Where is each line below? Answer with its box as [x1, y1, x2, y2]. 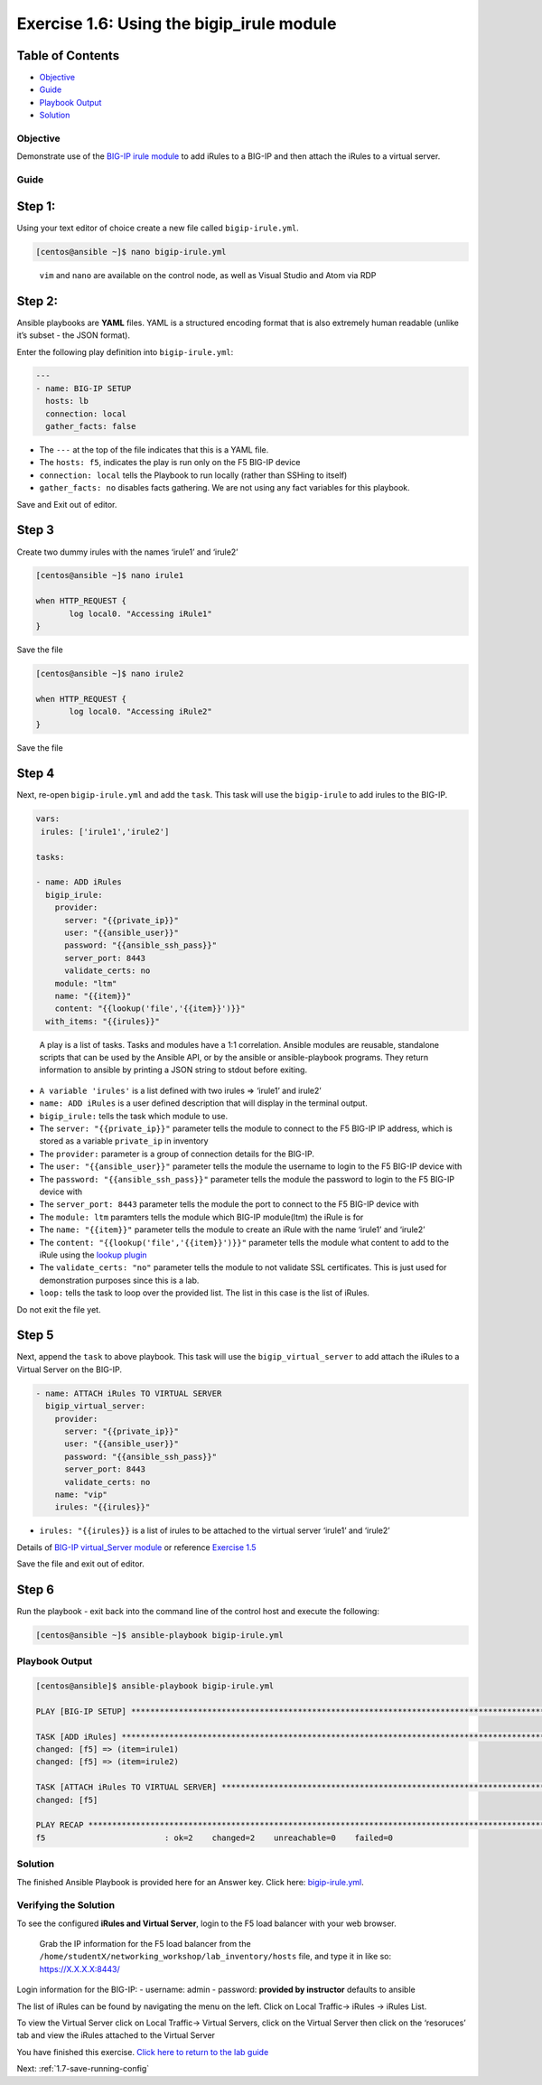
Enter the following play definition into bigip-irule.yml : [16, 346, 234, 357]
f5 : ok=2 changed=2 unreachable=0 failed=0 [35, 1832, 393, 1843]
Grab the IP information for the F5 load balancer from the [39, 1939, 252, 1949]
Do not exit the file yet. [16, 1304, 101, 1314]
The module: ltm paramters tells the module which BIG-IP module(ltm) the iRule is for [39, 1211, 364, 1222]
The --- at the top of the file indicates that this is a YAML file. [39, 444, 269, 455]
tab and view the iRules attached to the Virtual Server [16, 2030, 216, 2041]
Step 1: [16, 199, 56, 214]
